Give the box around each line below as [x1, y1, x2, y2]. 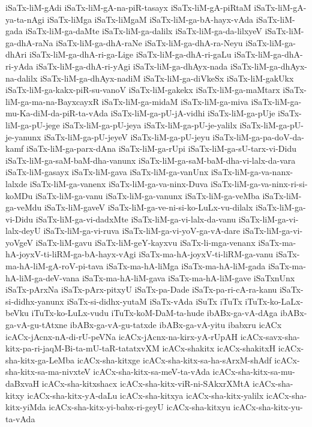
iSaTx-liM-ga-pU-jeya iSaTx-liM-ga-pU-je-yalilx [62, 118, 237, 131]
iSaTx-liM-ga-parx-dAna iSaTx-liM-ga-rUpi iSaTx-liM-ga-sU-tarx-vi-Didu [26, 142, 297, 155]
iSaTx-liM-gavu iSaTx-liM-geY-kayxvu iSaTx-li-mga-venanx [35, 236, 256, 248]
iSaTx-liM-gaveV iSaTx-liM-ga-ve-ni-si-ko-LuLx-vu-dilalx [44, 201, 253, 213]
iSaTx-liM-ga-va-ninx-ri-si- [211, 177, 308, 190]
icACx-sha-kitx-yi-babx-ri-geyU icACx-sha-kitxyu [49, 401, 231, 413]
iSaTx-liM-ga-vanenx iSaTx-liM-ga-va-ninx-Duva [29, 177, 208, 190]
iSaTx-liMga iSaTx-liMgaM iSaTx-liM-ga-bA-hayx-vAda [47, 13, 254, 25]
